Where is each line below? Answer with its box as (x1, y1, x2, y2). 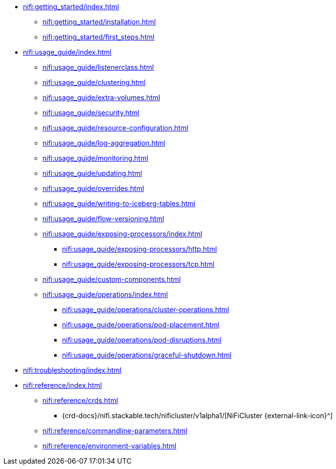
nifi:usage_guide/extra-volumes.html (42, 93, 160, 102)
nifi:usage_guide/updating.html (42, 169, 142, 177)
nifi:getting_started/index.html (23, 2, 119, 11)
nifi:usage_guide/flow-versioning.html (42, 214, 164, 223)
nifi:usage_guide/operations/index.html (42, 290, 168, 298)
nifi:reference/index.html (23, 381, 102, 389)
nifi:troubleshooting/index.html (23, 366, 122, 374)
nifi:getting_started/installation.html (42, 18, 156, 26)
